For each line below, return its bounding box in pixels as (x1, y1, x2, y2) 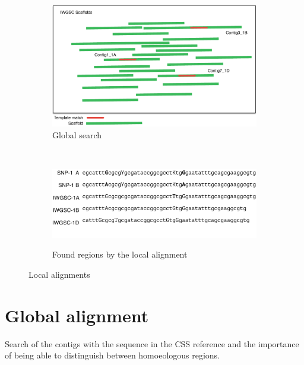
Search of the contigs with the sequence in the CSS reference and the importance (5, 337, 299, 350)
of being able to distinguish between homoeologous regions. (5, 349, 220, 361)
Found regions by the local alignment (52, 248, 188, 261)
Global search (52, 128, 102, 141)
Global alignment (5, 303, 149, 327)
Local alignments (28, 268, 90, 280)
